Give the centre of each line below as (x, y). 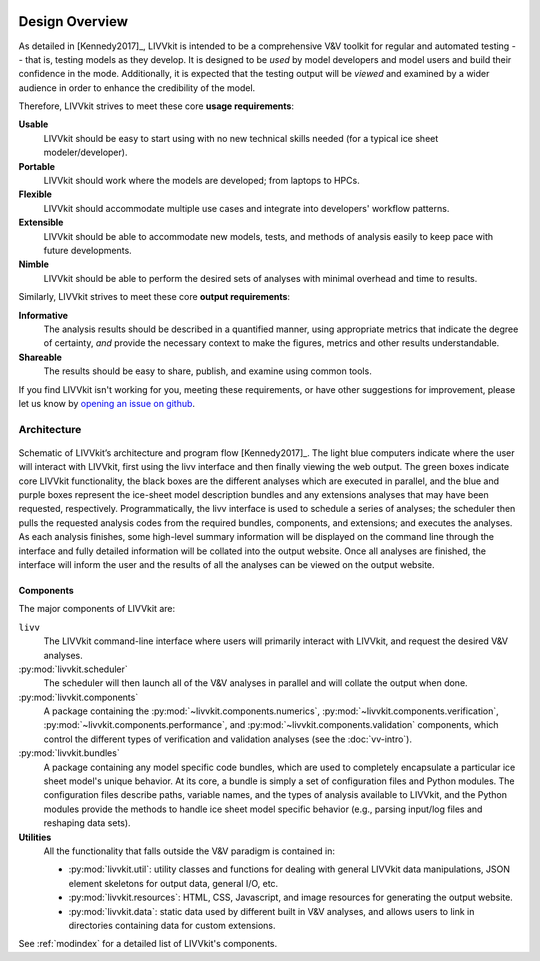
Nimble (34, 264)
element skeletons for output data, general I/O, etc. (173, 883)
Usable (33, 124)
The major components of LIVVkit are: (97, 609)
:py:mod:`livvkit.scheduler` (73, 669)
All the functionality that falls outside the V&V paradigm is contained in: (189, 851)
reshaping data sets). (87, 823)
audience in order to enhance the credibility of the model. (137, 87)
